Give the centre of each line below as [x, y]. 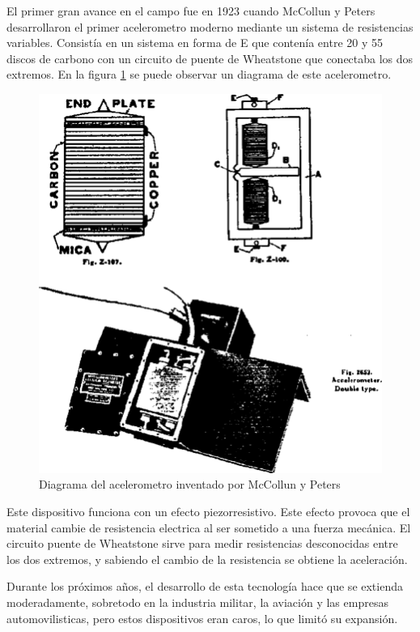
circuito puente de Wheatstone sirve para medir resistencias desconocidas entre [202, 543]
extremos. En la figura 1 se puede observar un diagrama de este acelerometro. [199, 74]
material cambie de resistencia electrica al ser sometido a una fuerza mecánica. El [209, 527]
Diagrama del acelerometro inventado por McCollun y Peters [190, 484]
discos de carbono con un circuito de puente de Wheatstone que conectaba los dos [210, 58]
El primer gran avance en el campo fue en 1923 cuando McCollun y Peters [191, 11]
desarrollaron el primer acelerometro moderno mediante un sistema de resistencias [210, 26]
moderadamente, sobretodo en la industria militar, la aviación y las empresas [197, 602]
